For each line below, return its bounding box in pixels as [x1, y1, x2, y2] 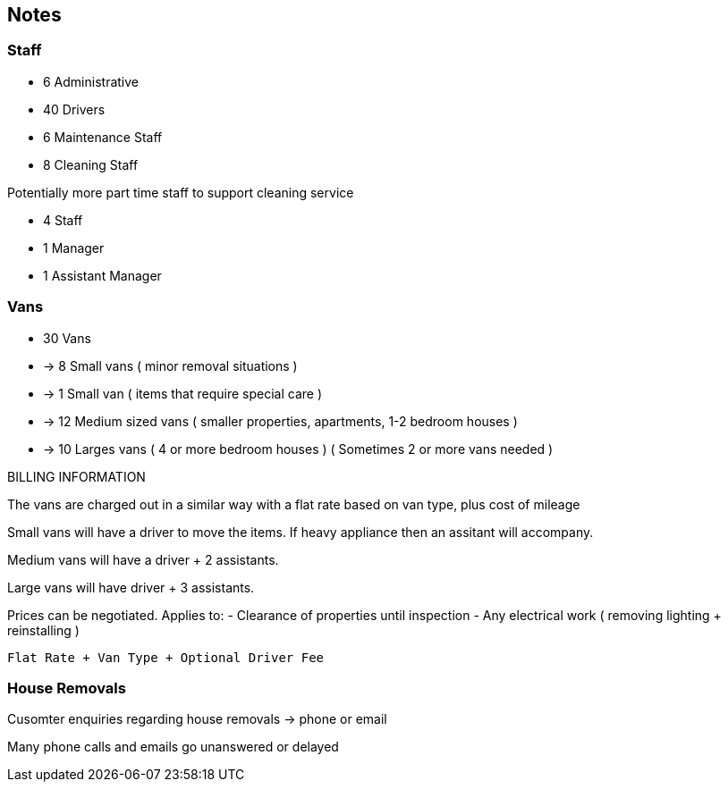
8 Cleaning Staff [43, 156, 139, 172]
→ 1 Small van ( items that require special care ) [43, 385, 323, 401]
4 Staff [43, 212, 83, 228]
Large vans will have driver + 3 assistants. [7, 579, 255, 595]
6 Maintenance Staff [43, 129, 163, 145]
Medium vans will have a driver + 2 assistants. [7, 551, 279, 567]
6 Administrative [43, 73, 139, 89]
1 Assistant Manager [43, 267, 162, 283]
